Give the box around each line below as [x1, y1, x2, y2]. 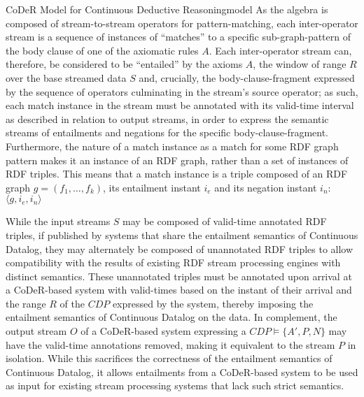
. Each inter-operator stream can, [209, 43, 352, 57]
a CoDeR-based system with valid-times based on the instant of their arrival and [6, 282, 352, 297]
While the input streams [6, 214, 111, 229]
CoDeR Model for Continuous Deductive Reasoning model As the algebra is [6, 2, 328, 16]
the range [6, 296, 46, 310]
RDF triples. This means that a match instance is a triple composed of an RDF [6, 166, 348, 181]
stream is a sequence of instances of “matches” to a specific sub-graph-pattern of [6, 29, 351, 44]
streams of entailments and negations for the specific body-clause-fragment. [6, 125, 329, 140]
